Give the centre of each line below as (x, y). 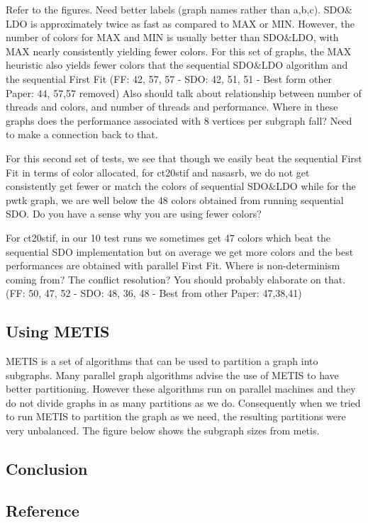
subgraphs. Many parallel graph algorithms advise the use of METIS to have (172, 375)
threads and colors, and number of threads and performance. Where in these (172, 107)
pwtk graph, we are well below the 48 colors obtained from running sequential (175, 199)
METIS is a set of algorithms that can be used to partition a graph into (162, 361)
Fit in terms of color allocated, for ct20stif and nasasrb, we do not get (158, 172)
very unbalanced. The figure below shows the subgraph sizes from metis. (163, 431)
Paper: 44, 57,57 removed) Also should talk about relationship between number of (184, 92)
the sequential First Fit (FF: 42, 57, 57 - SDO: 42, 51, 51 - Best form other (169, 78)
